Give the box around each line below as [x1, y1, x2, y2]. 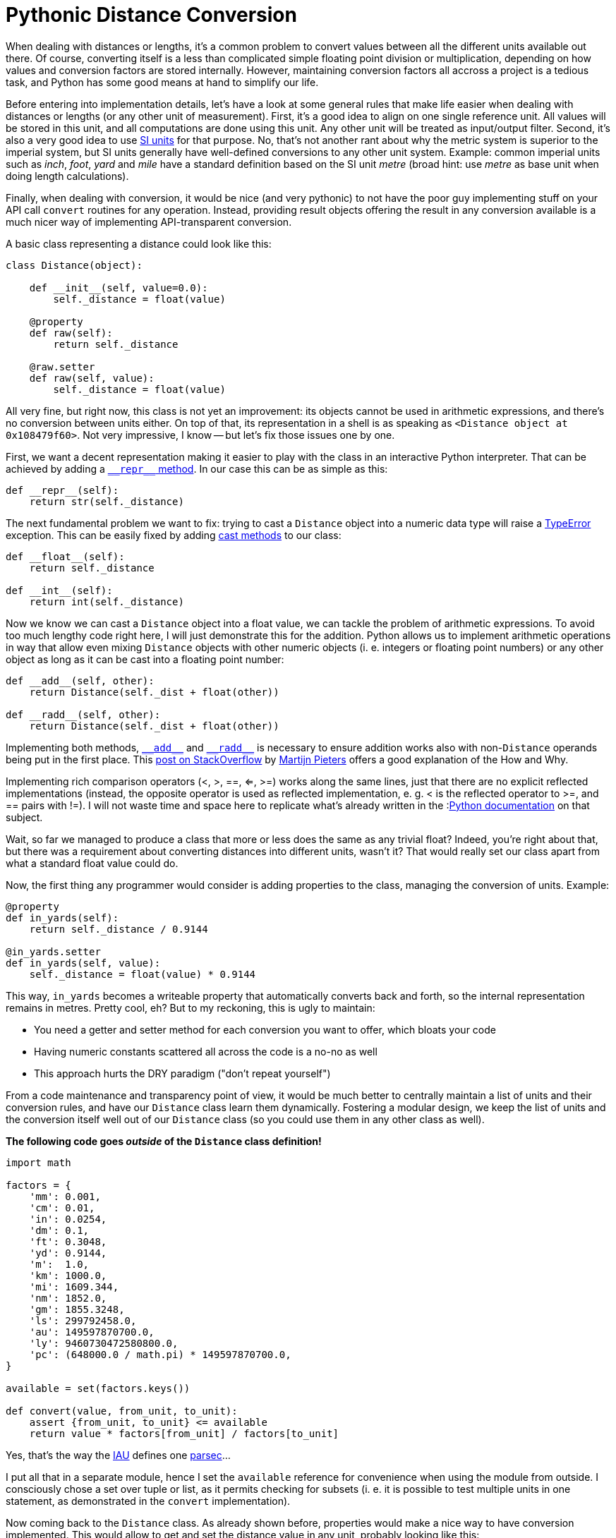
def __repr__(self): [6, 484, 119, 496]
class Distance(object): [6, 259, 143, 271]
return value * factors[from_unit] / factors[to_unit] [29, 1427, 339, 1439]
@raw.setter [29, 361, 95, 373]
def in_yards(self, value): [6, 957, 161, 969]
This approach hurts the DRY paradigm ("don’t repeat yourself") [34, 1067, 331, 1079]
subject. [6, 811, 43, 823]
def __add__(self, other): [6, 674, 155, 686]
